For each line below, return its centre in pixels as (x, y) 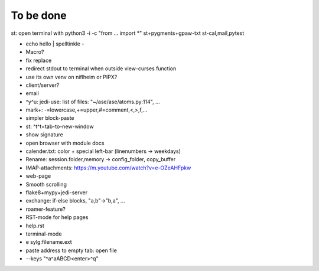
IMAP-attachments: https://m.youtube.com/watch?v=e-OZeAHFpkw (108, 168)
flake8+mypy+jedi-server (57, 192)
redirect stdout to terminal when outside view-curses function (101, 68)
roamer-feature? (46, 209)
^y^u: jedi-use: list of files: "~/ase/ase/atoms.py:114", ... (93, 102)
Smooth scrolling (46, 184)
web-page (38, 176)
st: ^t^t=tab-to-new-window (60, 126)
